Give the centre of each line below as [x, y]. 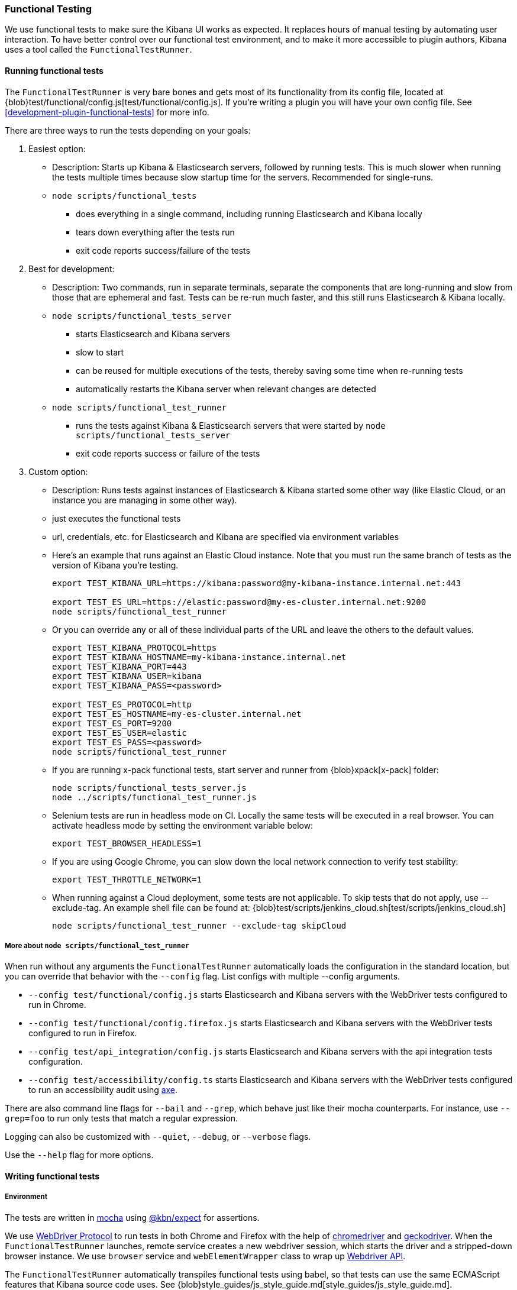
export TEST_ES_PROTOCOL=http [122, 704]
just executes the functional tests [117, 518]
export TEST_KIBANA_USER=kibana [127, 676]
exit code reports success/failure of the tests [163, 250]
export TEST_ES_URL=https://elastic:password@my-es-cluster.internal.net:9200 [239, 602]
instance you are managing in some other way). [145, 500]
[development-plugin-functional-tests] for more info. [107, 112]
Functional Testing [48, 9]
